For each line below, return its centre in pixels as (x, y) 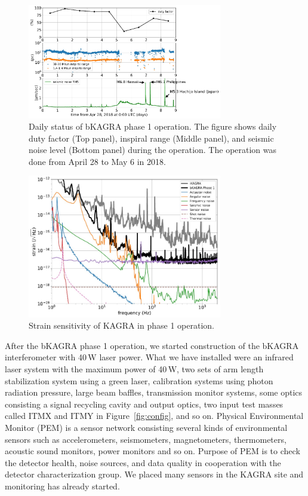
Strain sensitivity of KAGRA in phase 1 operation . (121, 325)
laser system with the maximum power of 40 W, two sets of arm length (134, 368)
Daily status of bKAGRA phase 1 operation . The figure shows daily (153, 126)
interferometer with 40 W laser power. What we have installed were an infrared (149, 357)
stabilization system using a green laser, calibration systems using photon (139, 380)
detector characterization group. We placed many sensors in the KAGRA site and (154, 474)
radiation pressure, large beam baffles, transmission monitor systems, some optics (154, 392)
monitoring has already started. (62, 486)
